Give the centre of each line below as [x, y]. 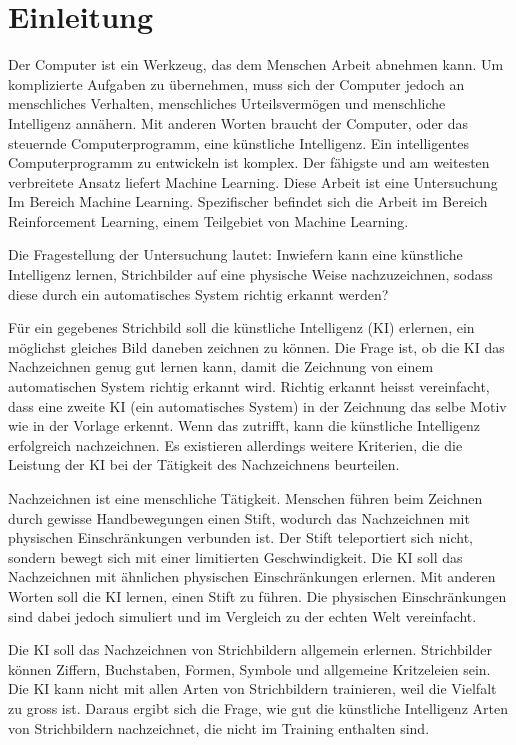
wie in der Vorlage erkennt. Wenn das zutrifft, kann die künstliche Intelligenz [244, 425]
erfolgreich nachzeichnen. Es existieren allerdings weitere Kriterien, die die [235, 444]
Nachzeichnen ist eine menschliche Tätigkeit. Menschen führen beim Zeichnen [245, 498]
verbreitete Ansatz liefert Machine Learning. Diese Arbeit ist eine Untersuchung [253, 181]
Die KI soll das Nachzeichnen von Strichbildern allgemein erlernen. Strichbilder [250, 649]
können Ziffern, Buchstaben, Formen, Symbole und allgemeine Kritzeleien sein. [249, 668]
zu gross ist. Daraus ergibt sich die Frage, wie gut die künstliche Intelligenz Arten [258, 707]
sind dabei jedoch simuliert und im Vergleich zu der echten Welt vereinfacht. [242, 615]
